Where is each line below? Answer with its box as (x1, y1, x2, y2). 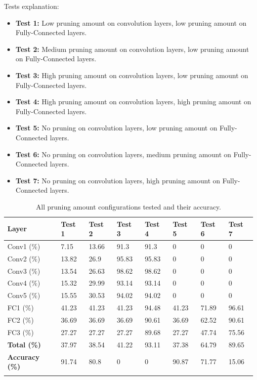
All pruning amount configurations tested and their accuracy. (36, 201, 221, 211)
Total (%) (7, 339, 41, 349)
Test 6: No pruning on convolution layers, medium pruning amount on (15, 149, 231, 159)
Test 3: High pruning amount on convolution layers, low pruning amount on (15, 70, 249, 80)
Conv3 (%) (7, 265, 41, 276)
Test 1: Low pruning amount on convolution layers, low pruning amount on (15, 17, 247, 28)
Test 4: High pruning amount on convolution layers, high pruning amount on (15, 96, 251, 107)
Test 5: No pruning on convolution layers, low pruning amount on (15, 123, 217, 133)
